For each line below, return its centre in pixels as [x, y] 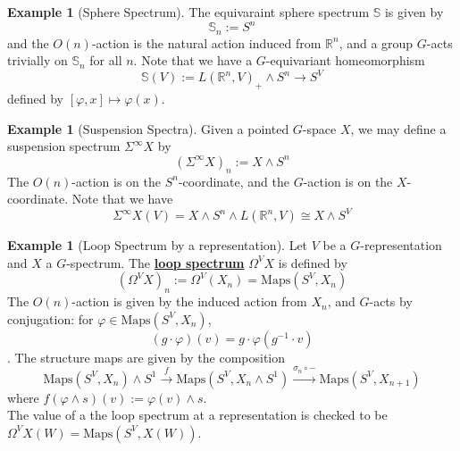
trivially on [38, 60]
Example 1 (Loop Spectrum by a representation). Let [158, 245]
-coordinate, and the [234, 181]
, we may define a [398, 128]
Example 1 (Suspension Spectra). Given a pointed [148, 128]
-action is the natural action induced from [206, 42]
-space [319, 128]
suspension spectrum [64, 146]
